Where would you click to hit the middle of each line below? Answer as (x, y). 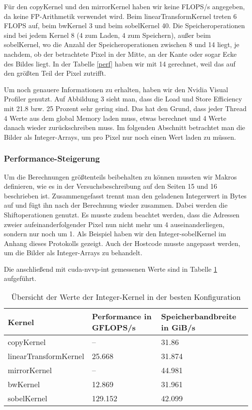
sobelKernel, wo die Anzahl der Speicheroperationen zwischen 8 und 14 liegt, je (122, 44)
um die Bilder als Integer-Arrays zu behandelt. (73, 253)
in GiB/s (178, 328)
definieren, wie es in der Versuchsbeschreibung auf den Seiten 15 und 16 (110, 186)
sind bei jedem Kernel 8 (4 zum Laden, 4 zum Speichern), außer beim (107, 35)
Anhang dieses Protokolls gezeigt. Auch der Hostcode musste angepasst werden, (122, 243)
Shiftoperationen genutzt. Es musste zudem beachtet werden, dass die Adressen (122, 214)
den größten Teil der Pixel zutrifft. (55, 73)
